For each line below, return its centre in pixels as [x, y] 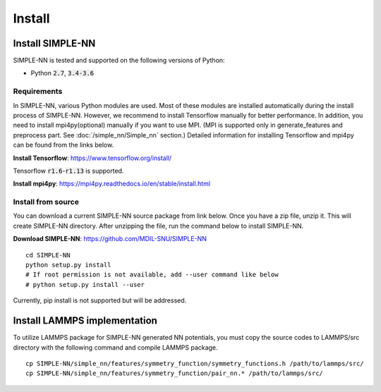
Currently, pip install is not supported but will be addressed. [100, 300]
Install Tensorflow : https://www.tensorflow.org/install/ [92, 158]
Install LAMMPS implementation [85, 321]
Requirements [38, 92]
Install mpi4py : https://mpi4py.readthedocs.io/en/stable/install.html [112, 184]
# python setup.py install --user [85, 284]
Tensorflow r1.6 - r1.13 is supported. [68, 171]
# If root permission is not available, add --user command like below [152, 275]
